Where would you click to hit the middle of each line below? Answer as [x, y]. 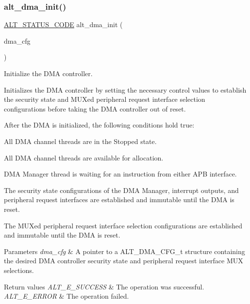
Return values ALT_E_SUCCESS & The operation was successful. [104, 286]
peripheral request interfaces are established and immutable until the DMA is [119, 200]
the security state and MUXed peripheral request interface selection [105, 99]
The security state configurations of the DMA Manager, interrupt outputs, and [121, 190]
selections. [19, 270]
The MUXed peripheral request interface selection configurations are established [123, 225]
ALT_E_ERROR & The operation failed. [67, 296]
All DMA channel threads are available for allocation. [84, 157]
